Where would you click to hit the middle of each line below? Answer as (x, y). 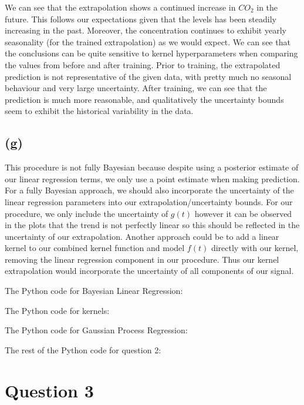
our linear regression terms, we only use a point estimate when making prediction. (152, 178)
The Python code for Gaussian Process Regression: (96, 330)
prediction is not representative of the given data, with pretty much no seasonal (148, 76)
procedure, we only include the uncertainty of (87, 213)
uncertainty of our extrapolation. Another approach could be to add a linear (142, 236)
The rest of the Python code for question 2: (83, 349)
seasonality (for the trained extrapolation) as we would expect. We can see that (148, 41)
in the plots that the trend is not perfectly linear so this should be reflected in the (152, 225)
